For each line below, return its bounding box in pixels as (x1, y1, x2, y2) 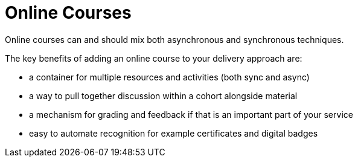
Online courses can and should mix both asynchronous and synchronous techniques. (5, 34, 344, 45)
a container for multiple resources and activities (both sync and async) (29, 71, 310, 82)
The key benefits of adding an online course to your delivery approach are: (5, 53, 302, 63)
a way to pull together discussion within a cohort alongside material (29, 90, 298, 101)
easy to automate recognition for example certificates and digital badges (29, 128, 318, 138)
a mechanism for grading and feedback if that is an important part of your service (29, 109, 353, 120)
